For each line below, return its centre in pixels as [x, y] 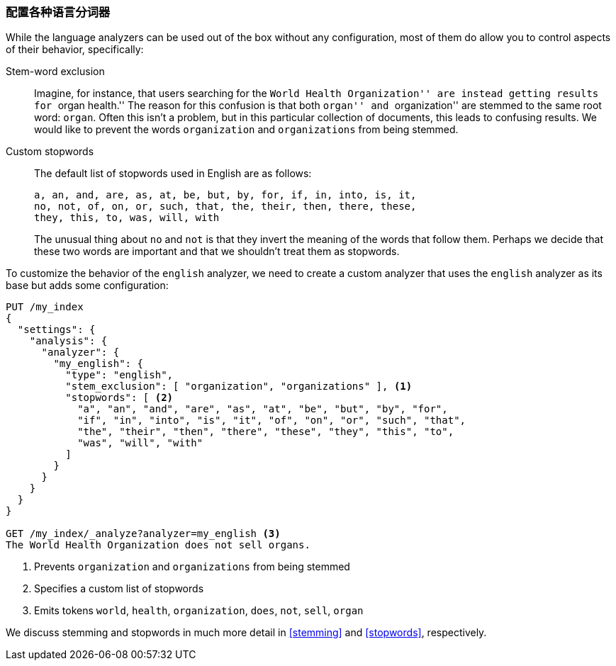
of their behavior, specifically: [75, 50]
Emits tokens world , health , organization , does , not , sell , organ [199, 611]
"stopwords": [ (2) [119, 398]
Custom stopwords [50, 152]
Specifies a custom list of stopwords [119, 589]
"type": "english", [119, 375]
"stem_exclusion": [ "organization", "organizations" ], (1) [239, 386]
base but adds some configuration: [87, 286]
